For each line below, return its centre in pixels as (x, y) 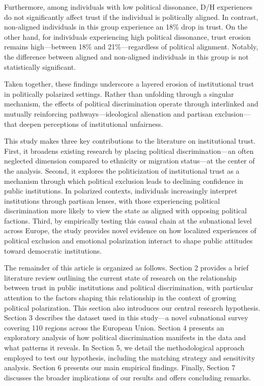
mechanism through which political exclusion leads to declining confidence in (124, 181)
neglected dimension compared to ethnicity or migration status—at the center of (129, 161)
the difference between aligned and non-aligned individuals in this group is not (126, 56)
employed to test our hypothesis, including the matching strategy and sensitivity (130, 357)
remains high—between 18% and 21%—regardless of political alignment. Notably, (131, 47)
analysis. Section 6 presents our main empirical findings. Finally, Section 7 (120, 367)
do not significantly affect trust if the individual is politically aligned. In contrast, (131, 17)
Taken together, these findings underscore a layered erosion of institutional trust (129, 84)
